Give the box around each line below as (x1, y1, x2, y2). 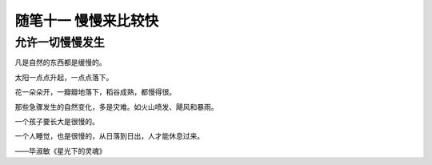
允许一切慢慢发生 (14, 35, 106, 50)
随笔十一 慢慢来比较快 (14, 12, 159, 30)
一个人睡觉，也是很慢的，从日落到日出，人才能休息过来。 (14, 131, 204, 141)
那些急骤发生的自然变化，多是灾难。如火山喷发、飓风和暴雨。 (14, 102, 218, 111)
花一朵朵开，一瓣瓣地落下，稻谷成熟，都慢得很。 (14, 87, 176, 97)
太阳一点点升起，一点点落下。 (14, 72, 114, 82)
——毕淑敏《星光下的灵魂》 (14, 146, 106, 155)
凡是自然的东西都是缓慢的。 (14, 58, 106, 67)
